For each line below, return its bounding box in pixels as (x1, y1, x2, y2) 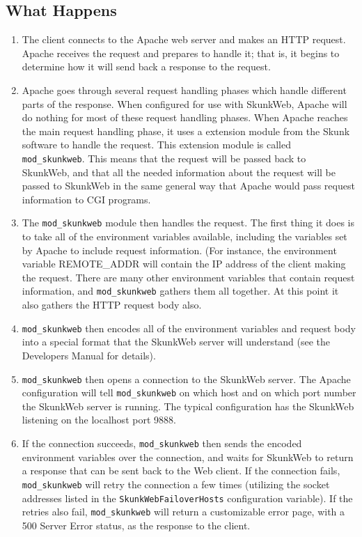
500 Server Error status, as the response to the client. (22, 517, 251, 532)
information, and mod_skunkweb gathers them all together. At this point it (22, 283, 339, 298)
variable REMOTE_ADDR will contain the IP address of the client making (22, 256, 346, 271)
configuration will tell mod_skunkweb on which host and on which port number (22, 385, 356, 400)
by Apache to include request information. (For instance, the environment (22, 242, 337, 257)
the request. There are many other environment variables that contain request (22, 270, 355, 284)
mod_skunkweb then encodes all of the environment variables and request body (22, 320, 356, 335)
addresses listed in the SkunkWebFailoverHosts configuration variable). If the (22, 490, 353, 505)
